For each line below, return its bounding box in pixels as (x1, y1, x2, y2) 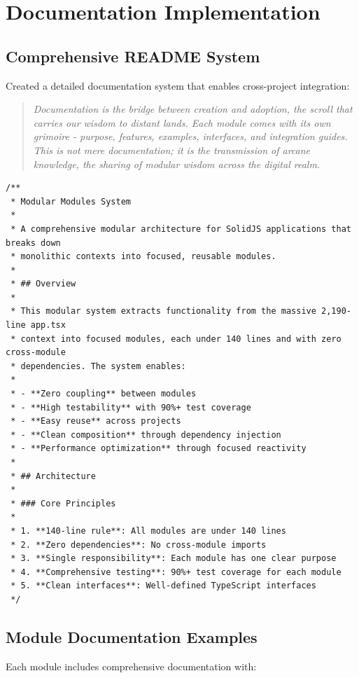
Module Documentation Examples (6, 625, 258, 647)
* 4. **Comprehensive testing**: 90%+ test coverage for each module (10, 567, 342, 577)
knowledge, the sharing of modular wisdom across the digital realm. (33, 156, 321, 171)
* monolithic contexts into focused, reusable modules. (10, 251, 276, 262)
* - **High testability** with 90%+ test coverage (10, 402, 251, 413)
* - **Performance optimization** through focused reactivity (10, 443, 307, 454)
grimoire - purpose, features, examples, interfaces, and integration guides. (33, 129, 348, 144)
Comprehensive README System (6, 45, 260, 67)
